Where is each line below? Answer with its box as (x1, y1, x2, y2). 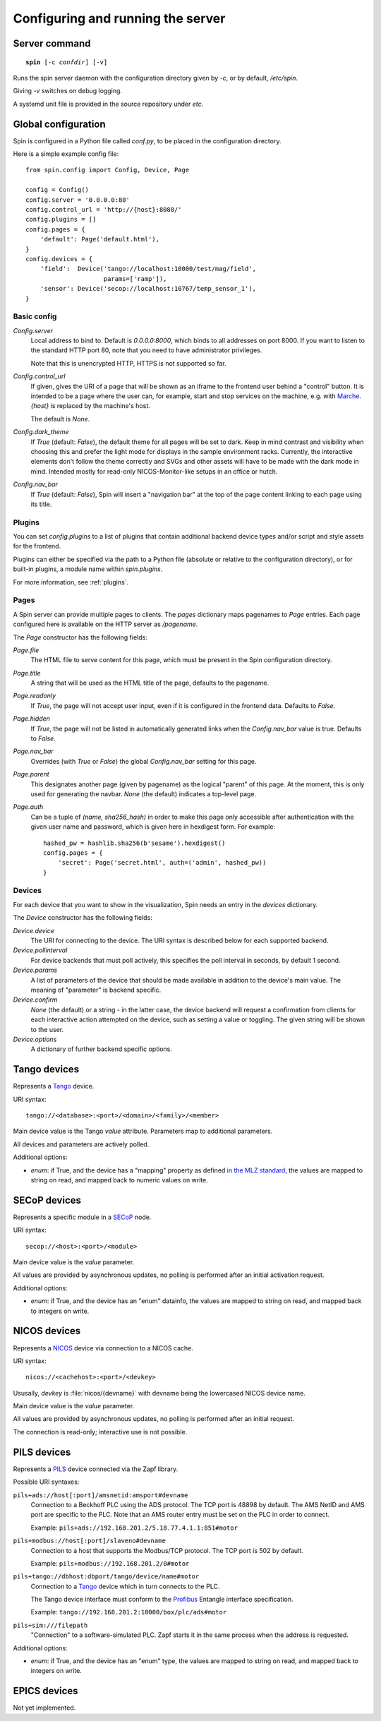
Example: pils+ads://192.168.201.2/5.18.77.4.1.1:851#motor (30, 1523, 238, 1532)
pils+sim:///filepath (13, 1621, 88, 1629)
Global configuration (13, 118, 106, 130)
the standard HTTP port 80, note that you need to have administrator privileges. (30, 346, 262, 354)
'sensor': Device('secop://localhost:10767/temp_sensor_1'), (40, 284, 257, 293)
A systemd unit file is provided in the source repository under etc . (13, 100, 204, 108)
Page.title (13, 668, 42, 677)
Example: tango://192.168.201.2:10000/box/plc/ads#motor (30, 1608, 227, 1617)
